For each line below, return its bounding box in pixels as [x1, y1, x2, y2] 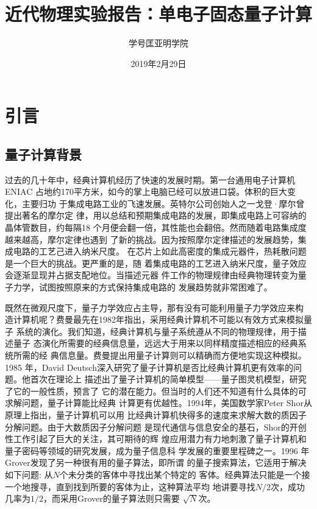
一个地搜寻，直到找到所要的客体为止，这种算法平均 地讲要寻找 [5, 480, 255, 493]
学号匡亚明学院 [129, 37, 188, 49]
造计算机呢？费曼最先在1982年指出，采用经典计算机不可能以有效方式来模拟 [5, 313, 304, 326]
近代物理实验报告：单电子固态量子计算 [5, 1, 313, 26]
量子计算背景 [5, 144, 82, 163]
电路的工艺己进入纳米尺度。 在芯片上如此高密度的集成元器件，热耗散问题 [13, 245, 307, 258]
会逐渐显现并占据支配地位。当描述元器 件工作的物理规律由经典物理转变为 [5, 269, 298, 281]
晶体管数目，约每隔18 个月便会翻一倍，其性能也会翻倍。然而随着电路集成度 [5, 221, 307, 234]
